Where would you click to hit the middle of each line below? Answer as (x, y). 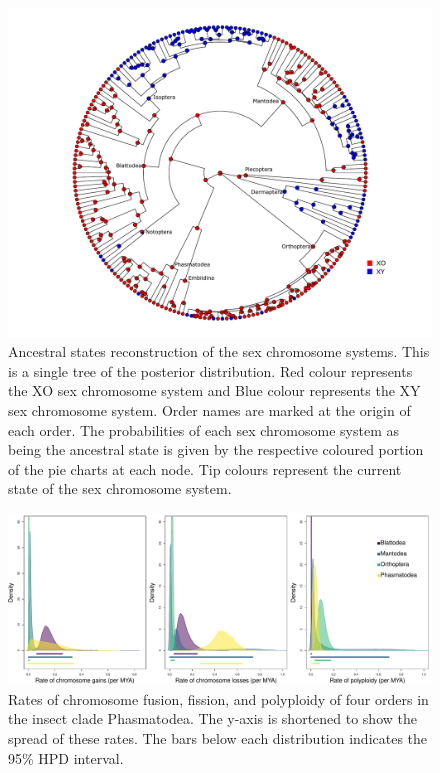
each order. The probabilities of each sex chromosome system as (203, 429)
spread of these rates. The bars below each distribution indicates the (218, 737)
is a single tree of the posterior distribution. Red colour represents (210, 370)
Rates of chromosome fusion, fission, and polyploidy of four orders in (218, 698)
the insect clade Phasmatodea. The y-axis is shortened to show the (212, 718)
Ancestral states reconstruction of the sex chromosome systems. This (219, 351)
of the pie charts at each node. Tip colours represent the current (205, 468)
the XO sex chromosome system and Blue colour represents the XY (214, 390)
